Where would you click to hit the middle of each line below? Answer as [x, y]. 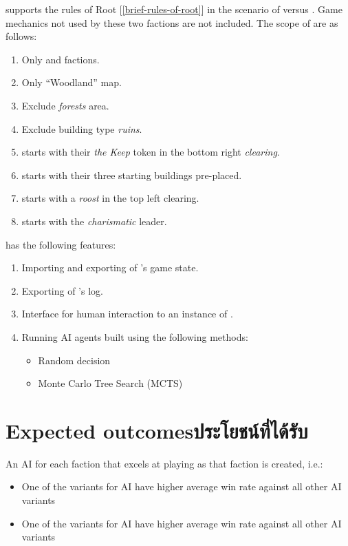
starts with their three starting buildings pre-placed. [132, 175]
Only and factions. [61, 59]
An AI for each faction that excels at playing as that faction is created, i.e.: [164, 463]
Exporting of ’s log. [62, 290]
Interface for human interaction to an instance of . [127, 314]
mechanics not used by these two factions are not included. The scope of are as [172, 22]
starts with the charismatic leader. [94, 221]
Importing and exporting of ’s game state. [110, 267]
